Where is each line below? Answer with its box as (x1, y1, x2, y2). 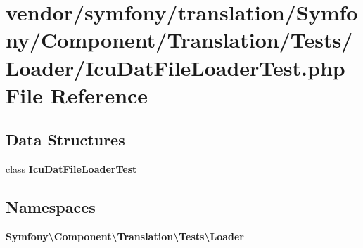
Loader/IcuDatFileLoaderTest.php (6, 53, 345, 81)
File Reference (6, 80, 148, 109)
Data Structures (6, 129, 125, 150)
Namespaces (6, 196, 96, 218)
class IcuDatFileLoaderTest (6, 162, 137, 176)
